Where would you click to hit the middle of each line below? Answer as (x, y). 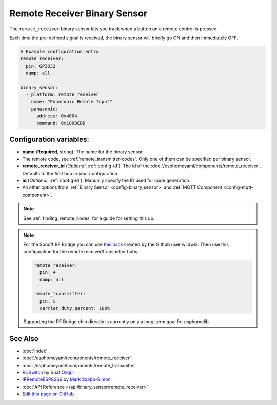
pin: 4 (48, 272)
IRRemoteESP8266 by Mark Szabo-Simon (66, 379)
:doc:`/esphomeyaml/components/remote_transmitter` (80, 365)
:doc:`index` (35, 351)
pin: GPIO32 (41, 66)
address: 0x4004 (57, 116)
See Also (24, 339)
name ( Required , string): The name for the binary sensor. (83, 152)
